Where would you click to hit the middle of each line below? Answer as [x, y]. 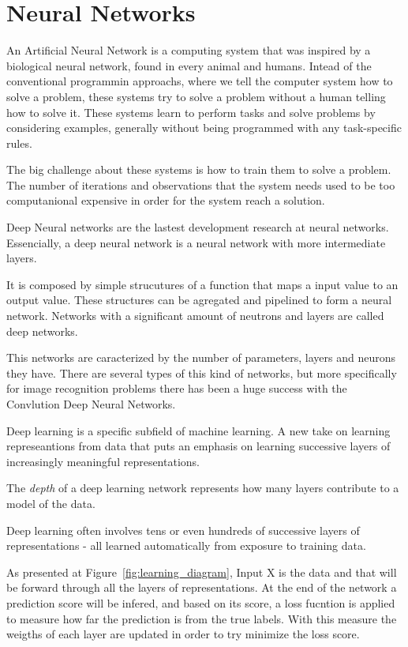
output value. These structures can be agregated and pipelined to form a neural [199, 300]
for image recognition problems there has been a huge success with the [177, 388]
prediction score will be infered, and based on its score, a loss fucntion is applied [201, 602]
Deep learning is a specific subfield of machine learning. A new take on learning [198, 430]
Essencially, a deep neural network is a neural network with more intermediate [196, 242]
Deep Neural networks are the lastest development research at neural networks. [198, 227]
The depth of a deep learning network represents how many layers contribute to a [203, 488]
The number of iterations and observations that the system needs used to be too [201, 184]
